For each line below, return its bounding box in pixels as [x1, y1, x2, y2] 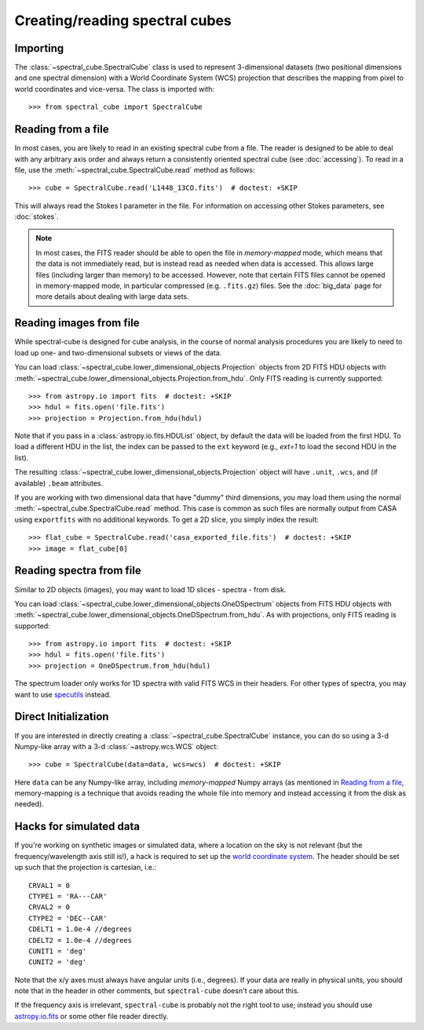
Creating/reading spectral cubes [14, 12, 232, 29]
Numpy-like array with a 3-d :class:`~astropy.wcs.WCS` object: [14, 741, 219, 751]
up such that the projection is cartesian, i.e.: [14, 863, 157, 872]
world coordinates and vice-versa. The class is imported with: [14, 84, 215, 93]
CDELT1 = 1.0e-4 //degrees [28, 925, 133, 934]
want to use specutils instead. [14, 690, 111, 699]
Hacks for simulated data [14, 820, 141, 833]
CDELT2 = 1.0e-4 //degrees [28, 936, 133, 944]
